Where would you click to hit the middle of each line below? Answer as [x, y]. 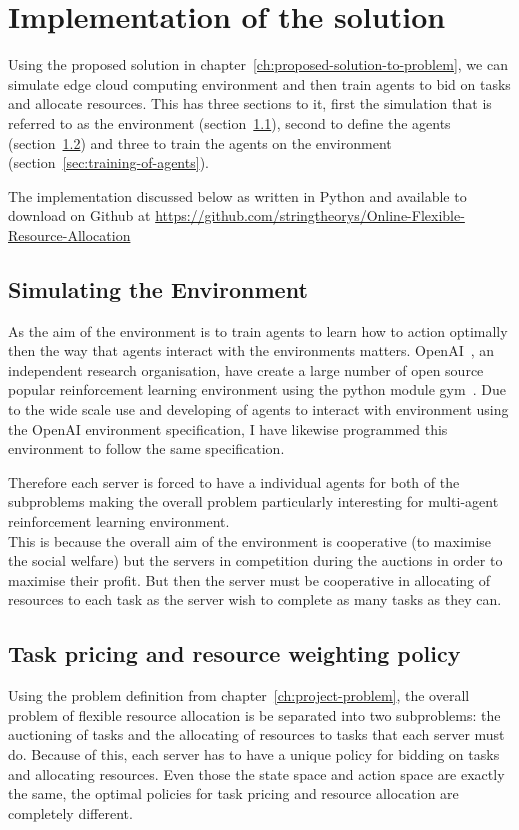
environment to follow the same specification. [146, 448]
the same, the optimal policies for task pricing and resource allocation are [233, 793]
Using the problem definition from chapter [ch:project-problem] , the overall [239, 695]
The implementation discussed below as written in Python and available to [237, 195]
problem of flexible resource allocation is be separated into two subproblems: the [254, 714]
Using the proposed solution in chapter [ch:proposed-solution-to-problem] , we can [258, 64]
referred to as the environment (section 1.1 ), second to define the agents [229, 122]
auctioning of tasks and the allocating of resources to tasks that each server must [256, 734]
